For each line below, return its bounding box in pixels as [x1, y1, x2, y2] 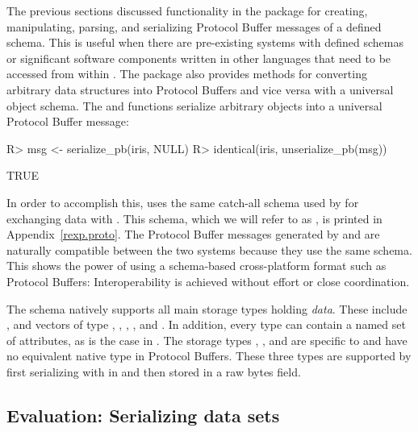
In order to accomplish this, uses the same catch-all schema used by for [6, 193, 359, 210]
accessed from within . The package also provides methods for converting [6, 65, 367, 82]
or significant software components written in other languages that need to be [6, 49, 391, 66]
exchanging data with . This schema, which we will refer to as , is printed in [6, 210, 382, 226]
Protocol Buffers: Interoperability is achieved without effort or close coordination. [6, 272, 410, 289]
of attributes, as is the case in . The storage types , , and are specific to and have [6, 331, 408, 348]
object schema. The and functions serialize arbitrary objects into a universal [6, 97, 382, 114]
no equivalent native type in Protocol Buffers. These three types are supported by [6, 347, 412, 364]
